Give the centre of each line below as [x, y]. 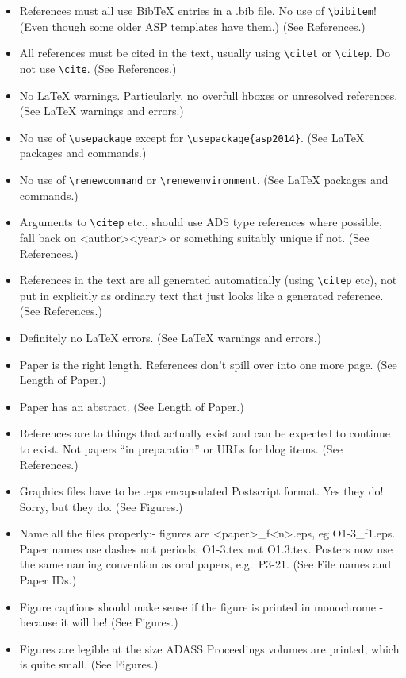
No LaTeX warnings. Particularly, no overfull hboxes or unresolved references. [209, 95]
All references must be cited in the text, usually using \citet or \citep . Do [205, 53]
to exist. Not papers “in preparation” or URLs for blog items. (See [181, 448]
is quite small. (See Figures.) [89, 664]
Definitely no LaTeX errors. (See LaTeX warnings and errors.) [170, 337]
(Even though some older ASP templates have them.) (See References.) [192, 26]
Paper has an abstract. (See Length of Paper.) [132, 406]
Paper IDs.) [48, 580]
